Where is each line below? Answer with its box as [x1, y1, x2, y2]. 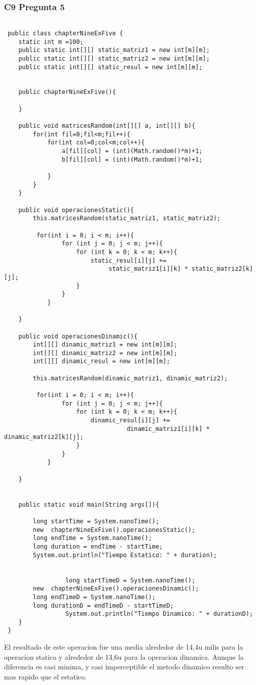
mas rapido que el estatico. [4, 671, 87, 681]
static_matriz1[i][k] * [108, 265, 188, 273]
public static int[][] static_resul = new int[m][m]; [18, 63, 203, 71]
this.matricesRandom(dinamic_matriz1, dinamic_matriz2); [33, 374, 228, 382]
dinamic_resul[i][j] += [90, 417, 170, 424]
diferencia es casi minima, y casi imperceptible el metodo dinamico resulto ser [4, 661, 244, 672]
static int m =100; [18, 38, 84, 45]
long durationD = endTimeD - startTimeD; [33, 602, 174, 609]
